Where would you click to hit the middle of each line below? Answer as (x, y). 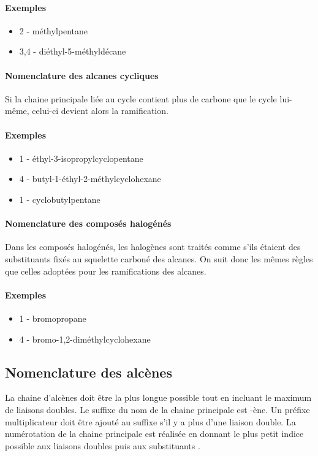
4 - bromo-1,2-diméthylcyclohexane (85, 339)
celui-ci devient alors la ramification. (100, 111)
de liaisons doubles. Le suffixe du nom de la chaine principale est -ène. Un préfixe (157, 409)
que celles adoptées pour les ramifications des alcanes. (106, 271)
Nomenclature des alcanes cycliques (82, 75)
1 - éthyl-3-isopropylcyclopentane (81, 158)
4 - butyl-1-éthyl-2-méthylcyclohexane (90, 179)
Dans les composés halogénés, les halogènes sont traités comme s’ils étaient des (153, 247)
